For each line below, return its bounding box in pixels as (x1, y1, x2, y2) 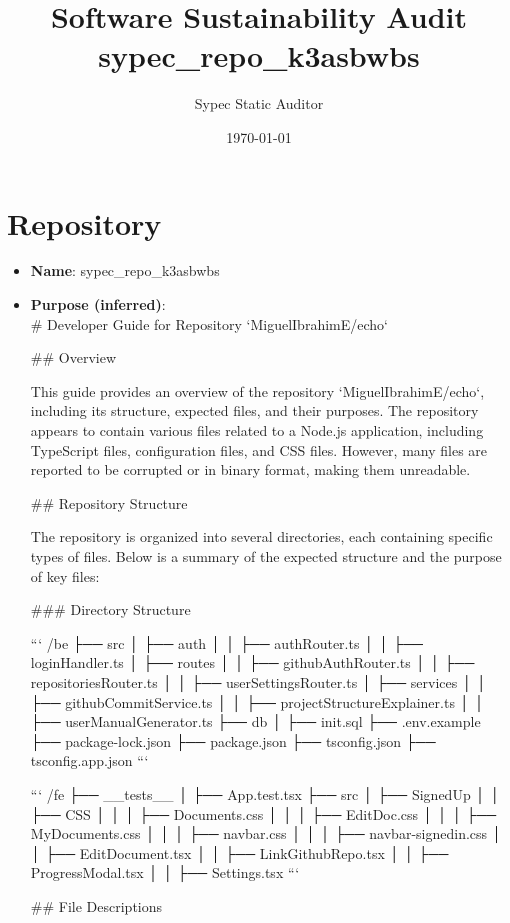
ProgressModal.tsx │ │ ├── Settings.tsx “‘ (30, 862, 300, 883)
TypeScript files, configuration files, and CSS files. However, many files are (30, 439, 488, 460)
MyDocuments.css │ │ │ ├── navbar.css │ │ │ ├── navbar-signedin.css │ (30, 823, 502, 844)
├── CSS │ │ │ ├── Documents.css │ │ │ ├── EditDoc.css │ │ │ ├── (30, 803, 497, 824)
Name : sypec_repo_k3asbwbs (30, 260, 220, 281)
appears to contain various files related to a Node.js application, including (30, 420, 484, 440)
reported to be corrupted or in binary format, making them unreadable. (30, 459, 471, 480)
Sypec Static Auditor (194, 93, 324, 114)
